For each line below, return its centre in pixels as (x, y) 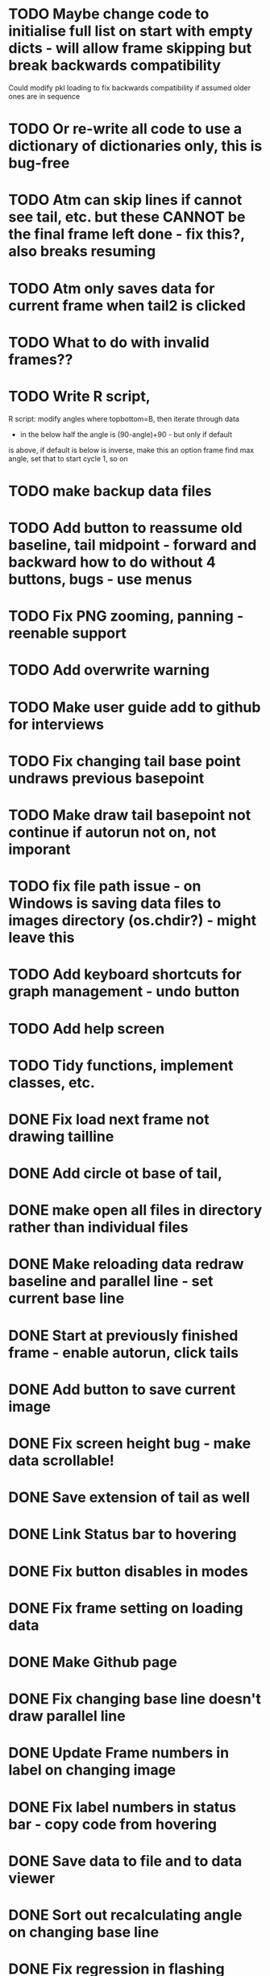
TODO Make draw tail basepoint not (130, 815)
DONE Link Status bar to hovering (123, 1535)
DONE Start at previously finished (123, 1335)
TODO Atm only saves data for (112, 288)
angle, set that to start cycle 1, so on (69, 458)
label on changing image (92, 1770)
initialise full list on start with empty (131, 31)
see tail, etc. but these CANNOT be (127, 217)
